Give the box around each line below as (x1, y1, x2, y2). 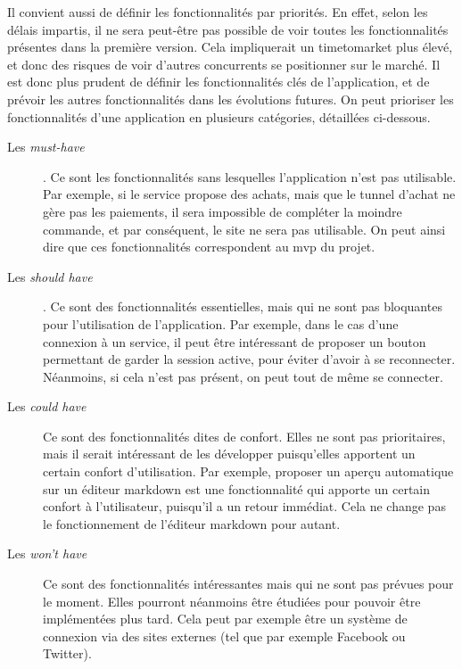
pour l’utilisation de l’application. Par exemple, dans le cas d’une (43, 314, 399, 333)
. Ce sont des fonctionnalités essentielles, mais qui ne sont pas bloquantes (43, 297, 442, 316)
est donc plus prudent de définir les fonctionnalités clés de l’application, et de (7, 72, 430, 91)
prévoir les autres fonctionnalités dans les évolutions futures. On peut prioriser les (7, 89, 454, 108)
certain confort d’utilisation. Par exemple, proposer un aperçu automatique (43, 462, 454, 481)
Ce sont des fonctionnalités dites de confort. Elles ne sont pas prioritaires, (43, 426, 446, 445)
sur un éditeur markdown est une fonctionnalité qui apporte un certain (43, 479, 431, 498)
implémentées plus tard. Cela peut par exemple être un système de (43, 609, 408, 628)
